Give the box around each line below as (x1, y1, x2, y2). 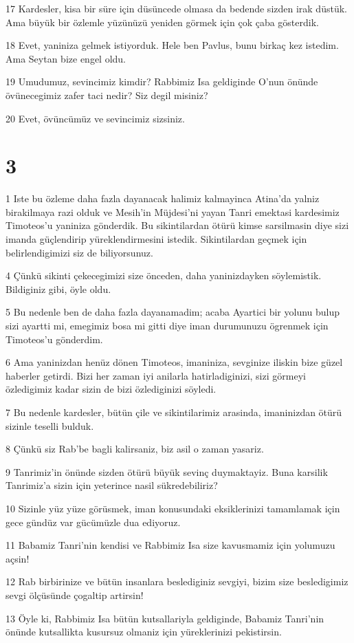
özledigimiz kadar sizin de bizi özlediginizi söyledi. (5, 382, 217, 396)
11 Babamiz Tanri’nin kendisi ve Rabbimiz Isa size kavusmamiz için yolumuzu (5, 538, 335, 552)
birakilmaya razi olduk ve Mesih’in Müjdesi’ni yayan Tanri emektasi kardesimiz (5, 204, 340, 219)
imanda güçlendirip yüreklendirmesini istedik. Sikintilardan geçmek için (5, 232, 307, 246)
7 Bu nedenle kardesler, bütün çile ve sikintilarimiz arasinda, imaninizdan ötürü (5, 405, 342, 419)
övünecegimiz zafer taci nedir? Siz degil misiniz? (5, 87, 208, 102)
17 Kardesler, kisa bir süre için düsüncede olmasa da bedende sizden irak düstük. (5, 1, 347, 15)
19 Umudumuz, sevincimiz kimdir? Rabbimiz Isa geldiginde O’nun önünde (5, 74, 318, 89)
